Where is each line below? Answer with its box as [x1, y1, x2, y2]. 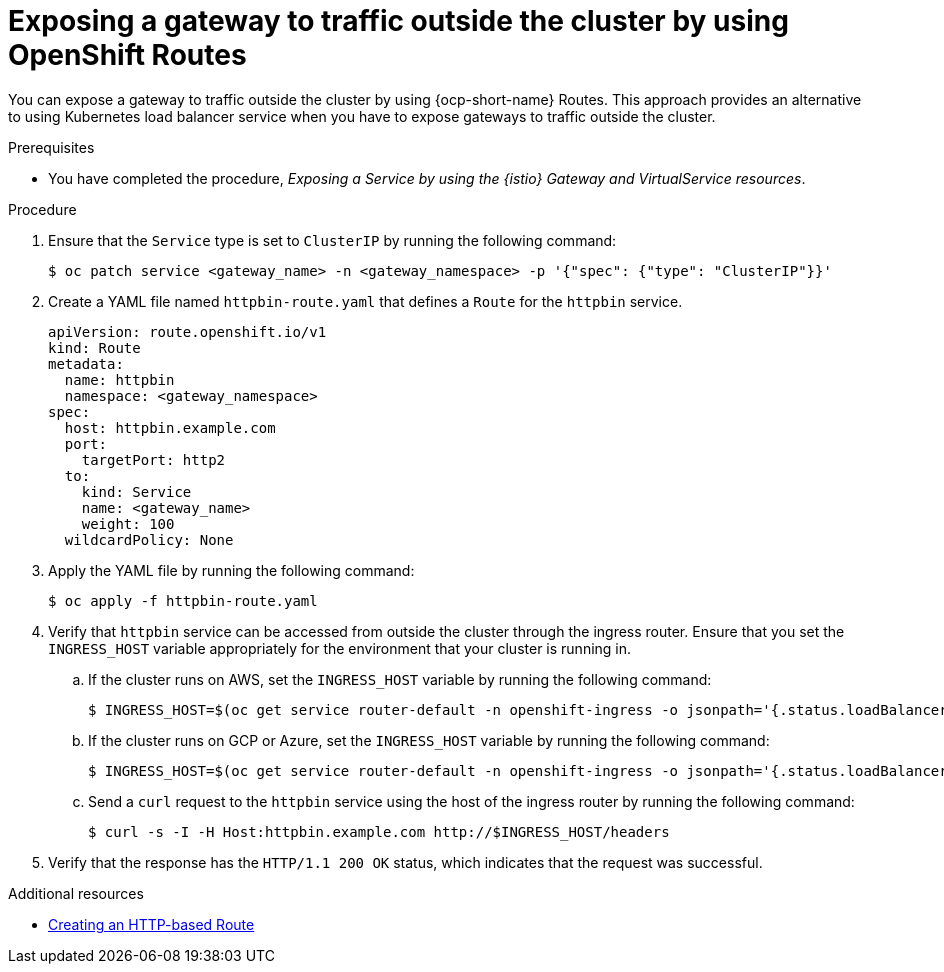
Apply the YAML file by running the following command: [48, 561, 415, 579]
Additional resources [8, 884, 144, 902]
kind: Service [81, 483, 192, 500]
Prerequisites [8, 138, 95, 156]
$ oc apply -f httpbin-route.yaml [48, 592, 318, 609]
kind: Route [48, 339, 141, 356]
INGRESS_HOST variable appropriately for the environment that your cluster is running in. [48, 639, 632, 657]
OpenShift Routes [8, 38, 247, 72]
